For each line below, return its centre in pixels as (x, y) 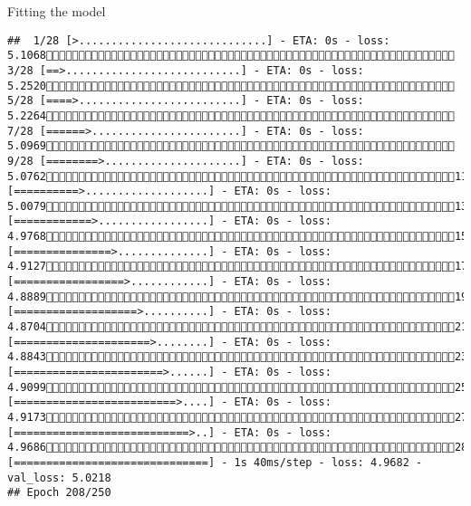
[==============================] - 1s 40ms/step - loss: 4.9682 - (215, 462)
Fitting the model (57, 11)
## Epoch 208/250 (59, 493)
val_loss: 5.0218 (59, 477)
